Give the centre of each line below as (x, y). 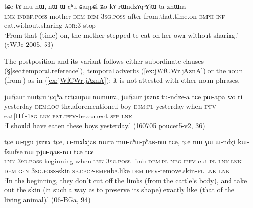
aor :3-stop (80, 25)
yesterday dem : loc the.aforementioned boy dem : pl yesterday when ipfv (110, 106)
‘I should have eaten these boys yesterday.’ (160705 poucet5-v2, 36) (105, 125)
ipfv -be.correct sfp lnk (98, 115)
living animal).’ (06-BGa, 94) (47, 199)
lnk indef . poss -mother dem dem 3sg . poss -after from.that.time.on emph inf (115, 15)
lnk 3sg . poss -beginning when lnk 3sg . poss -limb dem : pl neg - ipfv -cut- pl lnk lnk (123, 161)
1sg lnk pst (45, 115)
